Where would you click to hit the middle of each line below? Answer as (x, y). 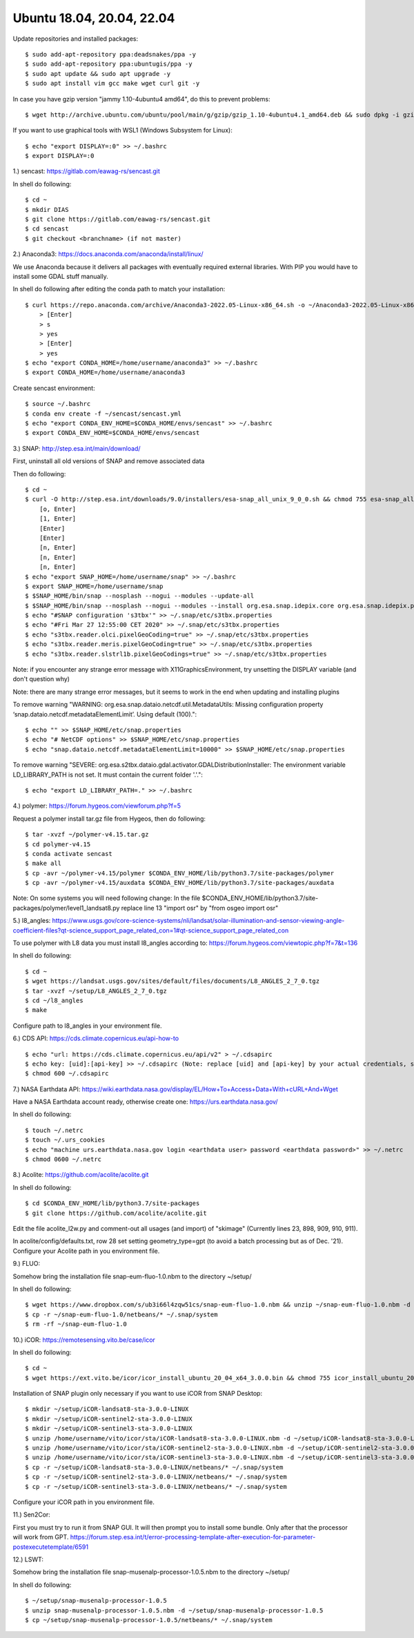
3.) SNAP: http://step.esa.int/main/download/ (77, 448)
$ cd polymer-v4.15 (58, 844)
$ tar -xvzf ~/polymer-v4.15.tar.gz (87, 835)
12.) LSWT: (28, 1559)
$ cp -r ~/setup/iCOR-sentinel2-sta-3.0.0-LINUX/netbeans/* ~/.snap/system (156, 1477)
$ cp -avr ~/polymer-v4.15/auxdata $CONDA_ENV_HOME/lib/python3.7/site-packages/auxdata (180, 883)
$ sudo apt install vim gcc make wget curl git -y (112, 84)
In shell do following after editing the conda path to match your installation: (119, 289)
